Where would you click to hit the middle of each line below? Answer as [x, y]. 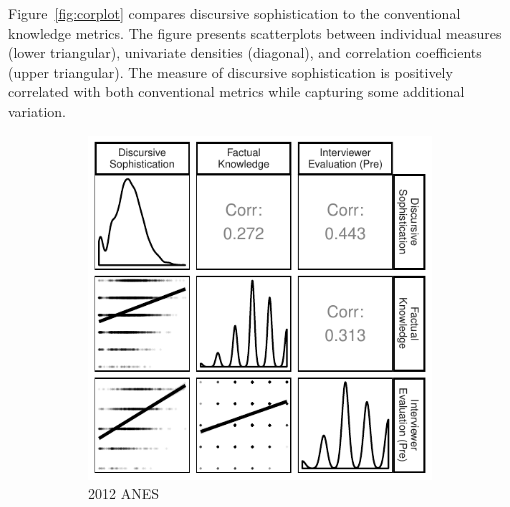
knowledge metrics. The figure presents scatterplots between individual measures [255, 32]
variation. [37, 110]
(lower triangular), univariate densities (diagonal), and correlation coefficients [245, 52]
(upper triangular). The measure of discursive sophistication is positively [230, 71]
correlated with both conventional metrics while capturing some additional [236, 91]
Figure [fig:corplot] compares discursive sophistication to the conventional [234, 13]
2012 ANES [123, 493]
